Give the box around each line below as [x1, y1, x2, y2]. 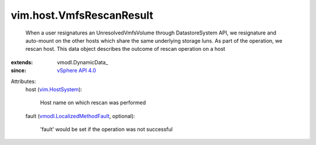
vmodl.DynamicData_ [57, 58, 108, 65]
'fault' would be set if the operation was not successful [40, 126, 173, 133]
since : [11, 67, 26, 74]
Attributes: [11, 78, 36, 85]
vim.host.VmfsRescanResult [11, 9, 153, 22]
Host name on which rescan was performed [40, 99, 146, 106]
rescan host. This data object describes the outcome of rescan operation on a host [25, 46, 225, 53]
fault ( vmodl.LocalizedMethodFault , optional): [25, 112, 136, 119]
